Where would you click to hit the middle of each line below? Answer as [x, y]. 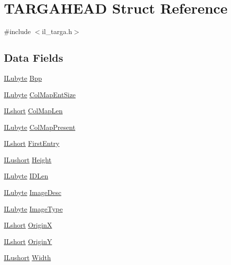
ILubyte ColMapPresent [40, 127]
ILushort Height [28, 159]
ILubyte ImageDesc [33, 192]
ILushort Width [27, 257]
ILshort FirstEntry [32, 143]
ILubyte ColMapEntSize [40, 94]
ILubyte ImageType [33, 208]
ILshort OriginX [28, 225]
